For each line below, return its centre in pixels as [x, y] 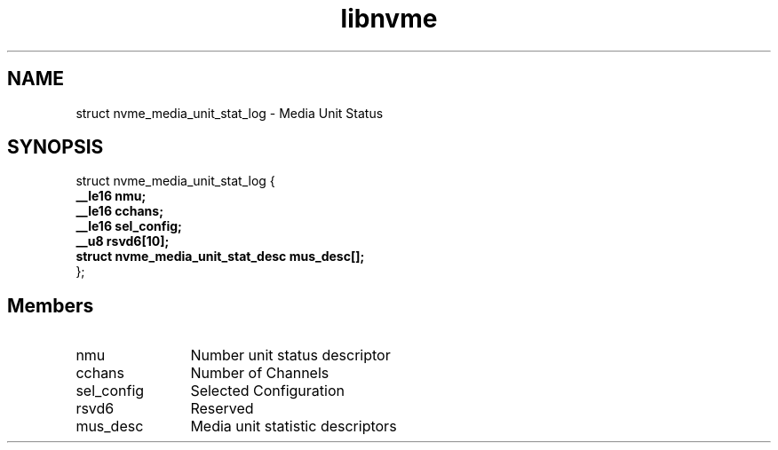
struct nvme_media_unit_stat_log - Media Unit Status [230, 113]
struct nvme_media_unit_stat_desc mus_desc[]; [220, 257]
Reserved [222, 409]
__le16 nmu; [111, 196]
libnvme [389, 19]
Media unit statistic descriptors [294, 426]
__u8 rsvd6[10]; [123, 241]
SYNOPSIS [56, 147]
